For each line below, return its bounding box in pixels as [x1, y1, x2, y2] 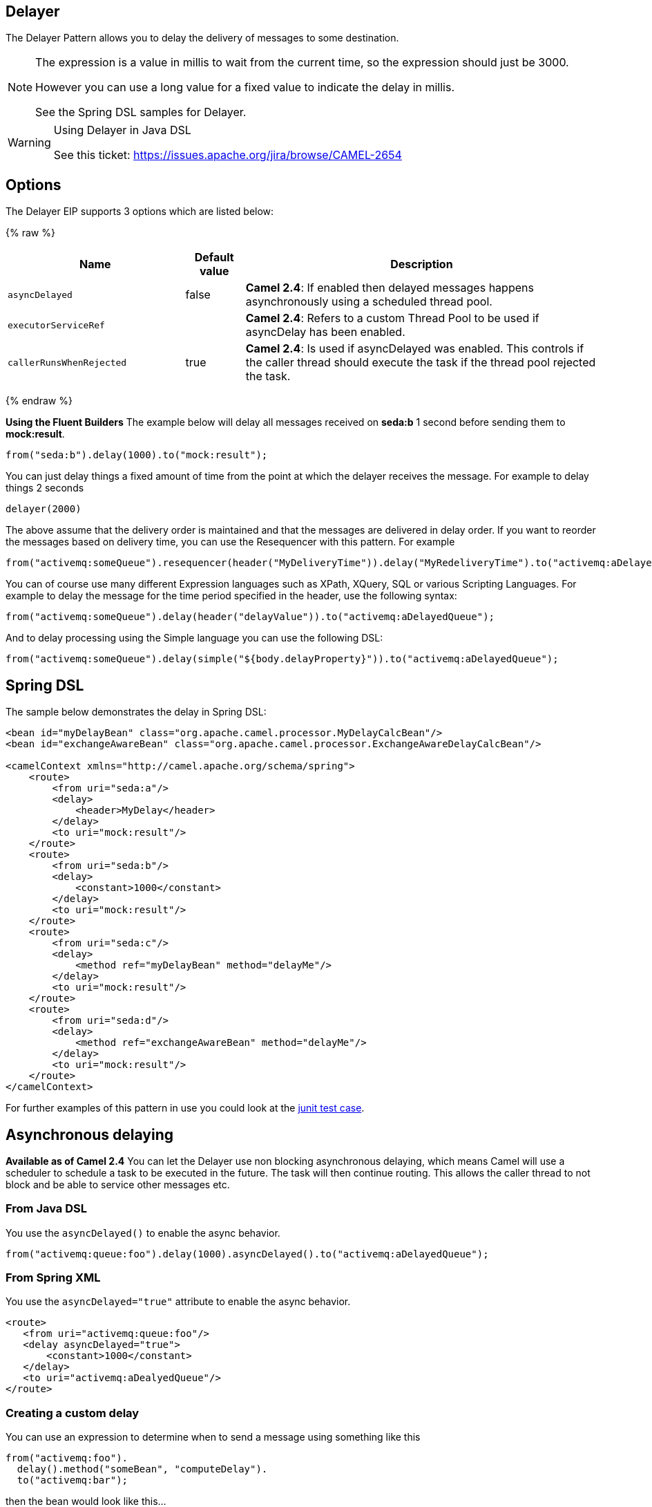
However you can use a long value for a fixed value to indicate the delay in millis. [35, 80, 455, 95]
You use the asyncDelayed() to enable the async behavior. [6, 1226, 280, 1239]
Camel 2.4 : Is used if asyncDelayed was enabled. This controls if [245, 341, 584, 356]
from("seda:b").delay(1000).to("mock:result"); [6, 449, 268, 461]
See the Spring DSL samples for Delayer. [35, 105, 247, 120]
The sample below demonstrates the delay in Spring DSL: [6, 706, 267, 718]
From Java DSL [6, 1201, 87, 1216]
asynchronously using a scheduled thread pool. [245, 294, 492, 309]
